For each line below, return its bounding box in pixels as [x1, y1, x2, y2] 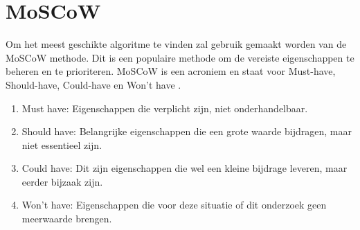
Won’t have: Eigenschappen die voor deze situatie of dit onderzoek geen [21, 197, 327, 212]
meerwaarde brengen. [21, 211, 112, 226]
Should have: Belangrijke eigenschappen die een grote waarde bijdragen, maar [21, 124, 352, 139]
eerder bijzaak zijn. [21, 174, 103, 188]
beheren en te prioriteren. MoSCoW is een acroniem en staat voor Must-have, [6, 64, 336, 78]
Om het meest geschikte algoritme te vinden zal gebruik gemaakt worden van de [6, 37, 347, 51]
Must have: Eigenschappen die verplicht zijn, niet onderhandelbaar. [21, 100, 308, 115]
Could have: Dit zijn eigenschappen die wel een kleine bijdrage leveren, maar [21, 161, 348, 175]
